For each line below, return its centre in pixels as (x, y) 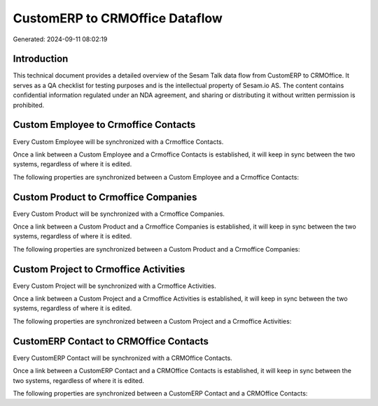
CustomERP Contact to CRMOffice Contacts (111, 341)
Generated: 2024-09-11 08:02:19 (60, 39)
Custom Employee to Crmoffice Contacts (104, 125)
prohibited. (29, 105)
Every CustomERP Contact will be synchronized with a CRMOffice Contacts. (122, 358)
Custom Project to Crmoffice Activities (99, 269)
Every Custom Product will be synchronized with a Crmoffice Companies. (119, 214)
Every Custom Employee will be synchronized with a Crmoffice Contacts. (118, 142)
